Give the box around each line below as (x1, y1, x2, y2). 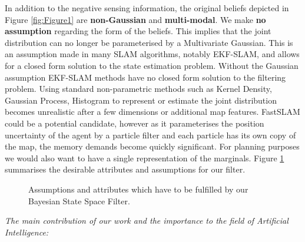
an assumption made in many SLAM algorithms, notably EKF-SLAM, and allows (5, 48, 300, 60)
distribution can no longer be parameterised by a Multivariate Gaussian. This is (5, 36, 293, 48)
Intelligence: (5, 226, 49, 238)
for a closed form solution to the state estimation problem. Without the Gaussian (5, 59, 299, 71)
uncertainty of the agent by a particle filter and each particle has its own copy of (5, 128, 296, 141)
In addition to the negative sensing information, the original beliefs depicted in (5, 2, 289, 14)
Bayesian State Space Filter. (28, 194, 130, 207)
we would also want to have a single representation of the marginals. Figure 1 (5, 151, 284, 164)
